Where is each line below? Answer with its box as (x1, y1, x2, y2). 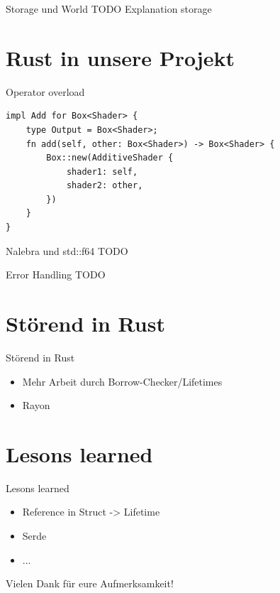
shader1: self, (66, 166, 138, 177)
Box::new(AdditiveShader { (46, 153, 174, 163)
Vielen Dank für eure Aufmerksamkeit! (6, 576, 174, 591)
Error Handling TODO (6, 267, 106, 282)
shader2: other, (66, 180, 143, 191)
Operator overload (6, 84, 85, 99)
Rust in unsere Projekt (6, 43, 235, 72)
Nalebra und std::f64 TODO (6, 243, 128, 258)
